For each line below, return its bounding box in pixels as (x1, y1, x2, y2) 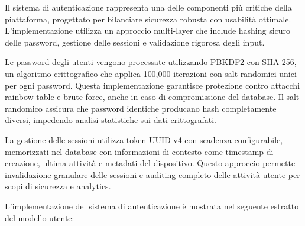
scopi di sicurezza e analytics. (5, 180, 111, 192)
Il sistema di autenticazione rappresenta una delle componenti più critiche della (5, 1, 292, 13)
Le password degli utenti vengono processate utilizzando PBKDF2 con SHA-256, (5, 56, 297, 68)
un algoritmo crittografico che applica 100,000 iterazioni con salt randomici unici (5, 67, 297, 79)
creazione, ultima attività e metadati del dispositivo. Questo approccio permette (5, 157, 296, 169)
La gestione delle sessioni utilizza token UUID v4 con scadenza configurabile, (5, 133, 283, 146)
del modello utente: (5, 211, 74, 224)
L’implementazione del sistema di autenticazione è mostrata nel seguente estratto (5, 199, 299, 212)
